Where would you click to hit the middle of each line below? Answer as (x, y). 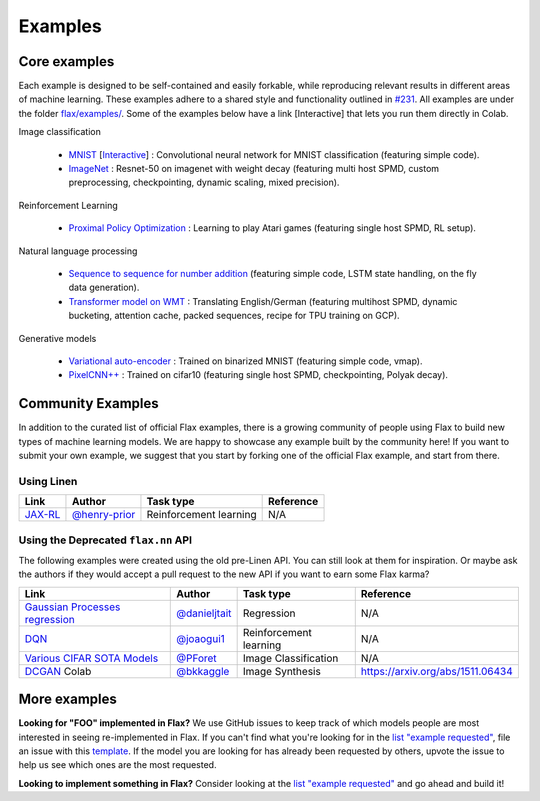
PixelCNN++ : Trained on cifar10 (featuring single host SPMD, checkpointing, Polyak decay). (258, 375)
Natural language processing (78, 251)
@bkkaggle (203, 671)
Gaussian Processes (72, 607)
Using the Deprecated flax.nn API (105, 540)
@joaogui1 (200, 638)
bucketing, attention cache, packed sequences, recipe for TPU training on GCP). (234, 316)
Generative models (57, 338)
